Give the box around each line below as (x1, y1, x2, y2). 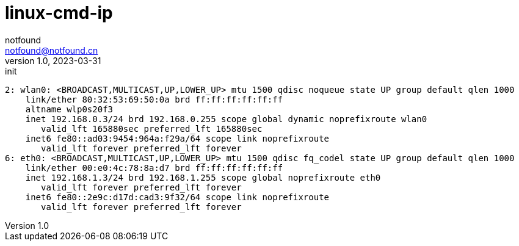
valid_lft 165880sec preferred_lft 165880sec (41, 123, 263, 134)
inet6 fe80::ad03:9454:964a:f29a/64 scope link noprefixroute (25, 133, 330, 143)
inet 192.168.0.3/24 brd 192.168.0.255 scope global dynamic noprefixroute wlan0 (25, 114, 427, 124)
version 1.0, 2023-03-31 (5, 55, 101, 66)
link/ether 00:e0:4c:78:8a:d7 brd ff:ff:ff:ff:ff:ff (25, 162, 283, 173)
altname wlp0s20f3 (25, 104, 114, 114)
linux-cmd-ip (5, 2, 113, 23)
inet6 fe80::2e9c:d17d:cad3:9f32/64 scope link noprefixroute (25, 192, 330, 202)
